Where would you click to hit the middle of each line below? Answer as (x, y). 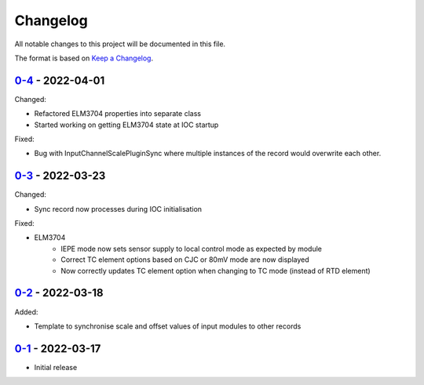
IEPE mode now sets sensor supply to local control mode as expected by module (191, 249)
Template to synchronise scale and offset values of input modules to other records (168, 326)
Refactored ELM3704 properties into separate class (118, 114)
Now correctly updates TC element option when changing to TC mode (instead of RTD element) (216, 271)
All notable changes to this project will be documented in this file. (120, 44)
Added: (26, 312)
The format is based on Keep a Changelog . (84, 58)
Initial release (56, 367)
